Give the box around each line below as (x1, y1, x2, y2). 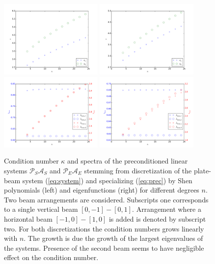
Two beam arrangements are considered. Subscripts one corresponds (4, 194, 209, 204)
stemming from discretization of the (84, 165, 192, 175)
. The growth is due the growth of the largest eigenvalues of (24, 233, 203, 243)
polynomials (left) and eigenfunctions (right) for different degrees (4, 185, 199, 195)
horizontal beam (4, 213, 53, 224)
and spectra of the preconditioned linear (67, 156, 188, 166)
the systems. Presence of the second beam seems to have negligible (4, 242, 204, 253)
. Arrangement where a (132, 204, 201, 214)
